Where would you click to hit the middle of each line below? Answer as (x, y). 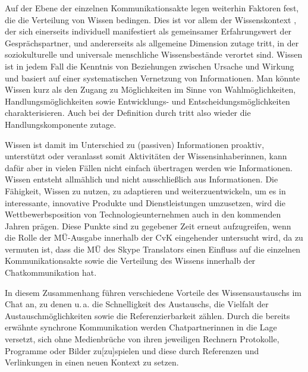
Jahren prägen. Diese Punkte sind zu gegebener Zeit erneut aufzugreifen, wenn (148, 226)
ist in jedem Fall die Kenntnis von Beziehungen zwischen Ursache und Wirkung (150, 66)
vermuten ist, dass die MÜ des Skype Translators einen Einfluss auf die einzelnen (153, 249)
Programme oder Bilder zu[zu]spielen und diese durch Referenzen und (132, 350)
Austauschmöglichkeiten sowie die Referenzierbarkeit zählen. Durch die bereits (147, 315)
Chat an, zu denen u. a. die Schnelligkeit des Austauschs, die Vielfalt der (137, 304)
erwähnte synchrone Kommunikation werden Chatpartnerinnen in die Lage (141, 327)
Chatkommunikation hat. (51, 272)
